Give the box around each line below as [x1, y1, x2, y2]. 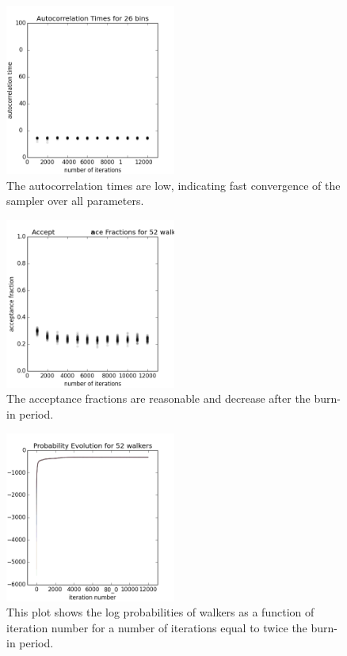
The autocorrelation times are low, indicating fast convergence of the [6, 176, 341, 193]
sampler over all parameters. [6, 192, 144, 209]
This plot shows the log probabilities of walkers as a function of [6, 604, 315, 620]
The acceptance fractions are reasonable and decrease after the [6, 390, 311, 407]
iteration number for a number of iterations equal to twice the [6, 619, 307, 635]
